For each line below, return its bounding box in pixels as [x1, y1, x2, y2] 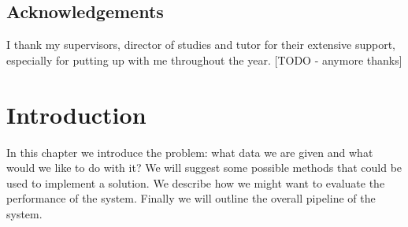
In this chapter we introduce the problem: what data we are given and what [6, 143, 373, 160]
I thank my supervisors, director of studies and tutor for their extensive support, [6, 36, 396, 53]
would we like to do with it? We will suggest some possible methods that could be [6, 159, 402, 176]
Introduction [6, 98, 147, 130]
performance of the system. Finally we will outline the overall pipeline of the [6, 190, 376, 207]
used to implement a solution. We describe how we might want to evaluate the [6, 174, 385, 191]
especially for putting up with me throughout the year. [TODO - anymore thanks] [6, 51, 402, 68]
